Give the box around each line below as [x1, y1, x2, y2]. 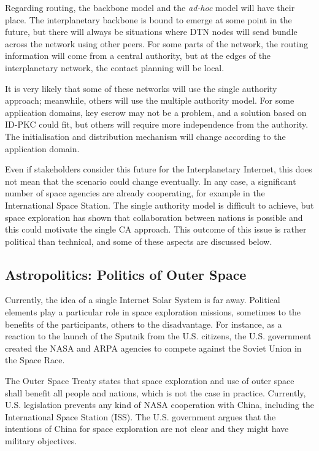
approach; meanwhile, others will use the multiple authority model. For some [5, 94, 294, 107]
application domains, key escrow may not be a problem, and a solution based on [5, 106, 307, 118]
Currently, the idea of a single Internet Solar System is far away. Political [5, 293, 280, 306]
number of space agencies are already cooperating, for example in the [5, 187, 265, 199]
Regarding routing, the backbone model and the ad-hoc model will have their [5, 1, 295, 13]
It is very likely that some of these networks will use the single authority [5, 82, 277, 94]
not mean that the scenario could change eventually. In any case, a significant [5, 174, 296, 187]
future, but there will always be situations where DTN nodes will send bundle [5, 25, 298, 38]
